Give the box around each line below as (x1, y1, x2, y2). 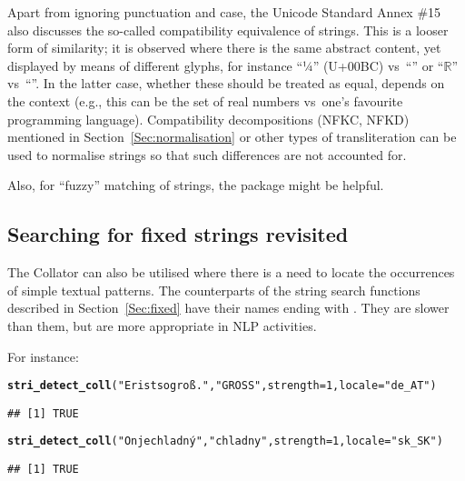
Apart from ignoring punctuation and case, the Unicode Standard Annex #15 (7, 3, 441, 21)
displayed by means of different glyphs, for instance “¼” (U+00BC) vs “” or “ (7, 55, 444, 75)
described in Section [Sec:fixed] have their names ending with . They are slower (7, 298, 450, 317)
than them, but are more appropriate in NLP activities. (7, 316, 317, 335)
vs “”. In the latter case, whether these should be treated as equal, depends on (7, 74, 445, 93)
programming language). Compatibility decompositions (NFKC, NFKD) (7, 109, 410, 128)
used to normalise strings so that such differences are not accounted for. (7, 145, 407, 164)
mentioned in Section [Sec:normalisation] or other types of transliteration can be (7, 127, 457, 146)
